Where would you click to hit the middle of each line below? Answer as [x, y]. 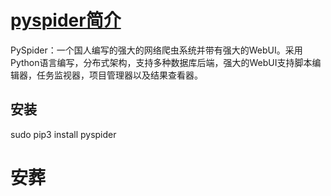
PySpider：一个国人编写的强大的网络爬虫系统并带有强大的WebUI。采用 [156, 50]
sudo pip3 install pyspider [63, 134]
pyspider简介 [66, 20]
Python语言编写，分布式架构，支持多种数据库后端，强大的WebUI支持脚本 [161, 62]
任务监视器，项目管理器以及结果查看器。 [119, 75]
